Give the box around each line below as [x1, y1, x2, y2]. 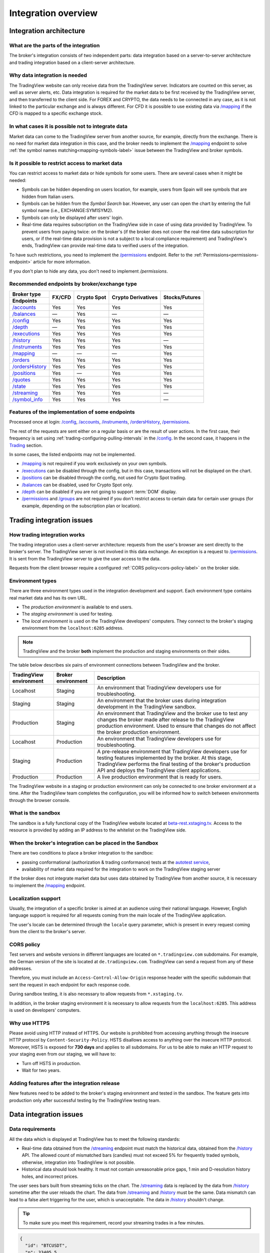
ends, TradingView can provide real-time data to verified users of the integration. [21, 243, 189, 249]
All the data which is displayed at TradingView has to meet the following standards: [9, 1136, 180, 1142]
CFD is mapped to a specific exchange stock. [9, 110, 102, 116]
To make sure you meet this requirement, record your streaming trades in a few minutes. [22, 1219, 205, 1225]
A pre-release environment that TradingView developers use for [96, 748, 247, 755]
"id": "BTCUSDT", [25, 1242, 67, 1248]
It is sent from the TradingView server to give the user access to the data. [9, 555, 161, 561]
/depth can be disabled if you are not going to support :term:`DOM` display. [21, 489, 177, 495]
